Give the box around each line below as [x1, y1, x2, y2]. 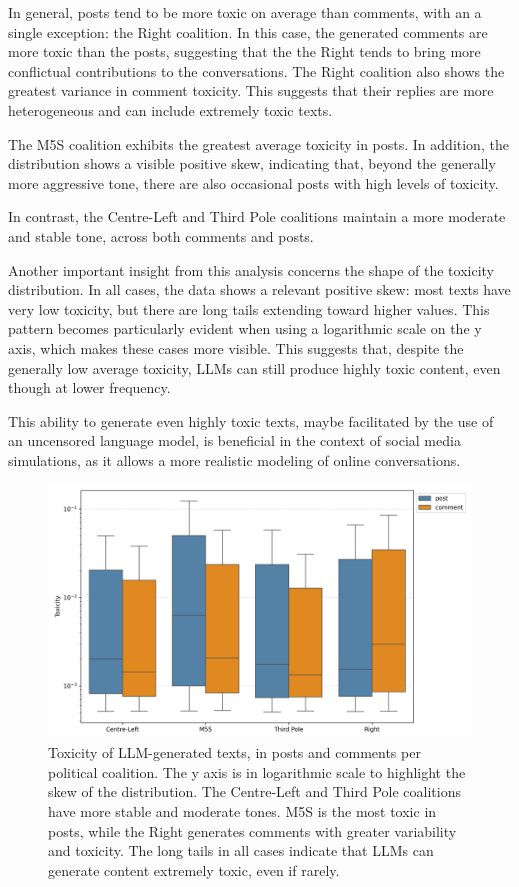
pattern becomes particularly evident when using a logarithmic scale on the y [8, 318, 482, 339]
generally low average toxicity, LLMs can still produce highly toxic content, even [8, 357, 501, 378]
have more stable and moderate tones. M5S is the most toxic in [48, 801, 437, 822]
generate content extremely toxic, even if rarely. [48, 859, 340, 880]
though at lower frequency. [8, 377, 171, 398]
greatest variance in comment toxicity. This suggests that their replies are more [8, 80, 494, 101]
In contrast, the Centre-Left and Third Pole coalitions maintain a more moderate [8, 206, 506, 227]
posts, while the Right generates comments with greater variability [48, 820, 457, 841]
